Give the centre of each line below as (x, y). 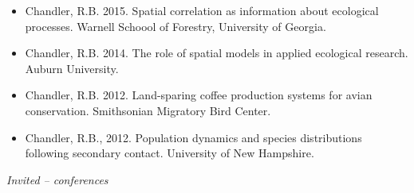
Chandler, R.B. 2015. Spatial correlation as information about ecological (202, 10)
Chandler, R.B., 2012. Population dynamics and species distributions (193, 137)
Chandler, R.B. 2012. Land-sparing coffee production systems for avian (199, 95)
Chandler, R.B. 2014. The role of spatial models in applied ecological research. (217, 53)
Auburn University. (72, 68)
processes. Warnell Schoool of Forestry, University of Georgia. (175, 26)
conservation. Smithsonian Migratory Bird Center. (148, 110)
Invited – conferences (57, 179)
